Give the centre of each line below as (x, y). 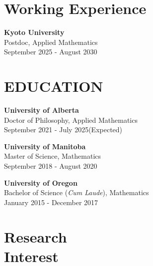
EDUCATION (54, 86)
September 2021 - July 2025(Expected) (63, 130)
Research (36, 236)
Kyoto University (34, 32)
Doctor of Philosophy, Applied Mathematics (71, 120)
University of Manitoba (45, 146)
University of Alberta (41, 110)
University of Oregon (41, 182)
